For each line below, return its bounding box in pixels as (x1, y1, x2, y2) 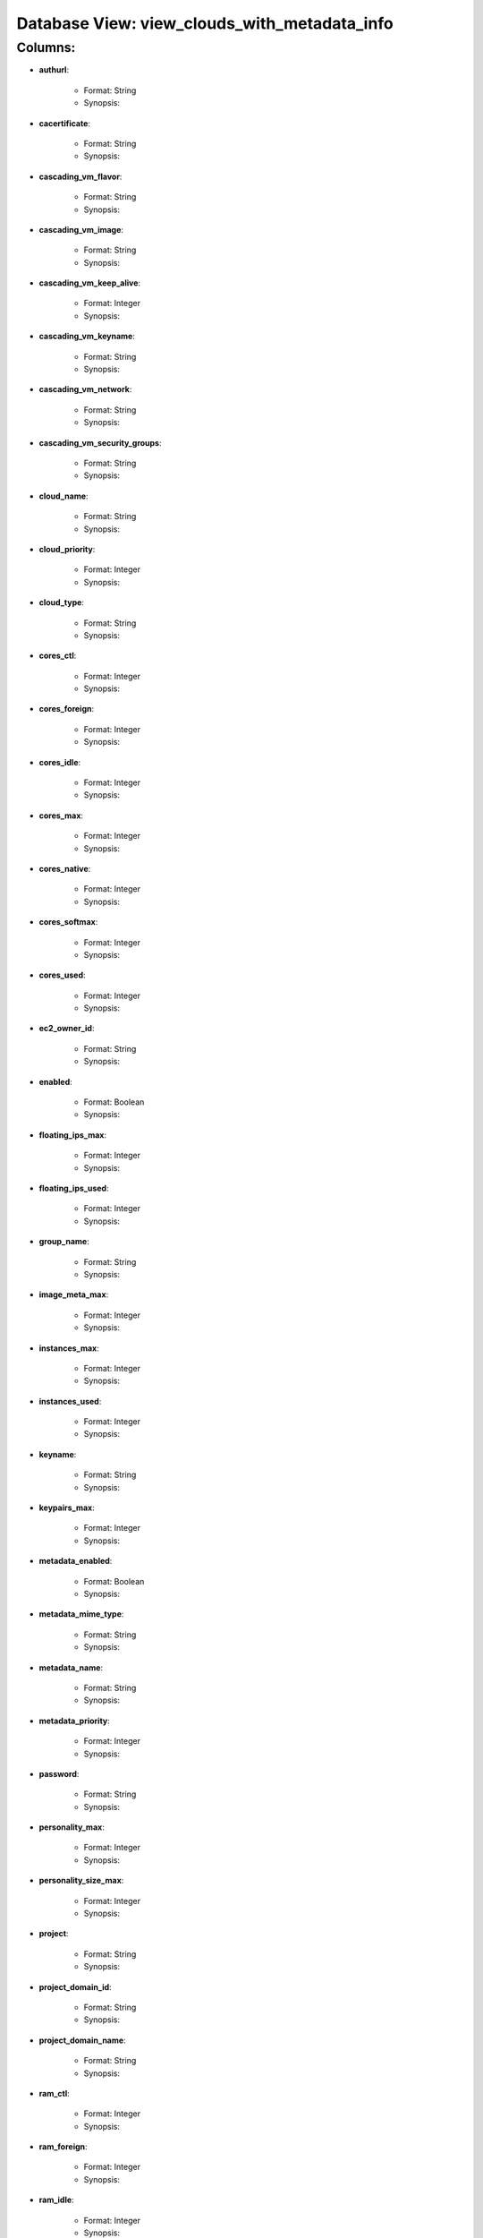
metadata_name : (38, 1661, 103, 1673)
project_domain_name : (38, 2035, 126, 2046)
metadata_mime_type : (38, 1609, 124, 1619)
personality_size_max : (38, 1875, 124, 1886)
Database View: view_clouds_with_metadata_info (16, 13, 394, 33)
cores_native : (38, 863, 91, 874)
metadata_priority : (38, 1715, 111, 1726)
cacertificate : (38, 117, 91, 129)
